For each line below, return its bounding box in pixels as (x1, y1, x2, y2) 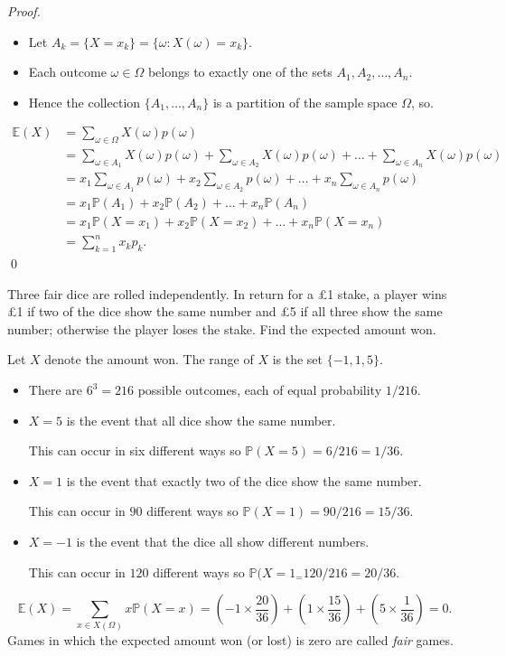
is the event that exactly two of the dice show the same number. (66, 471, 422, 490)
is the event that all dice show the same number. (66, 410, 336, 429)
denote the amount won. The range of (44, 350, 254, 369)
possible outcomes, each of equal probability (137, 380, 382, 399)
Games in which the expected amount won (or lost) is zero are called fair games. (7, 630, 454, 649)
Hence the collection (28, 92, 141, 111)
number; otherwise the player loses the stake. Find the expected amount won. (7, 319, 436, 338)
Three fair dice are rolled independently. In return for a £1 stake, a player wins (7, 284, 447, 303)
